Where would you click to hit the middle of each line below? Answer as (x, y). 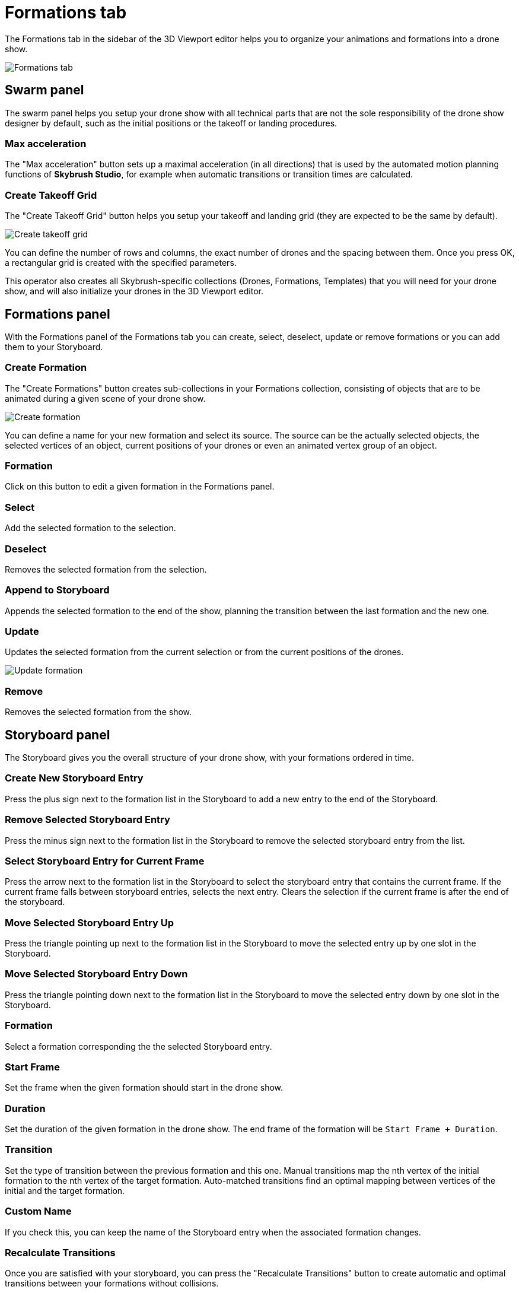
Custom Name (38, 1211)
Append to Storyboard (57, 590)
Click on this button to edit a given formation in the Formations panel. (140, 487)
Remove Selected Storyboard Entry (87, 820)
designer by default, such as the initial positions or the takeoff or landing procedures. (171, 123)
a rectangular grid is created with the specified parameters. (121, 263)
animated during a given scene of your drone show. (105, 398)
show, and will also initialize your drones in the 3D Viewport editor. (134, 291)
